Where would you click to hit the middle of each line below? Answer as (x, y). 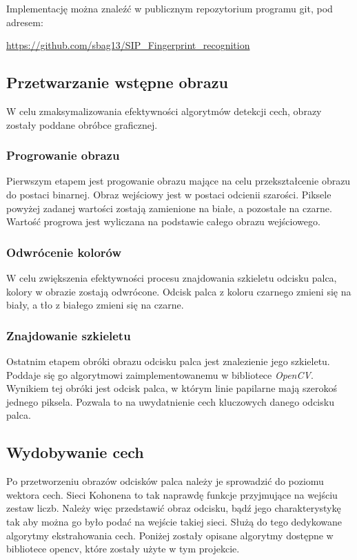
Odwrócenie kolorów (64, 252)
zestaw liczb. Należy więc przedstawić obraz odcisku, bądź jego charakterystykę (174, 508)
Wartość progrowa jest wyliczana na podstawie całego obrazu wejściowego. (163, 221)
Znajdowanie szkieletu (69, 335)
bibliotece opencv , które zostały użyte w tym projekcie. (123, 549)
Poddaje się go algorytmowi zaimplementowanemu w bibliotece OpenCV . (160, 374)
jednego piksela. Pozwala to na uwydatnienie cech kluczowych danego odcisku (170, 401)
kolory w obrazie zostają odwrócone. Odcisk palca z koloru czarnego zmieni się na (179, 291)
